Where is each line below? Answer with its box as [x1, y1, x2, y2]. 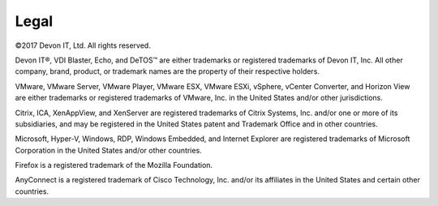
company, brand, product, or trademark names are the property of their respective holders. [15, 67, 320, 76]
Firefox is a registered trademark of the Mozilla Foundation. [15, 161, 213, 170]
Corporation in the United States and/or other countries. [15, 145, 202, 155]
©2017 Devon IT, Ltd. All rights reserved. [15, 41, 152, 50]
